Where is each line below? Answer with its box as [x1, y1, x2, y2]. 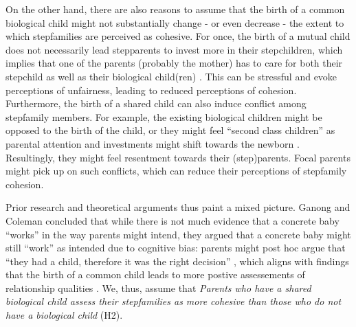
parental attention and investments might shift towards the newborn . [5, 136, 300, 150]
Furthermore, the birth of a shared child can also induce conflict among [5, 96, 307, 111]
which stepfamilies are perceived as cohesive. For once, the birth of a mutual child [5, 29, 351, 43]
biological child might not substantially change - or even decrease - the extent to [5, 15, 344, 30]
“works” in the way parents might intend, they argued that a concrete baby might [5, 227, 351, 241]
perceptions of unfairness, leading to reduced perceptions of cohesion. [5, 82, 297, 97]
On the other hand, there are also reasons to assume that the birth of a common [5, 2, 345, 16]
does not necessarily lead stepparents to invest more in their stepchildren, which [5, 42, 343, 56]
